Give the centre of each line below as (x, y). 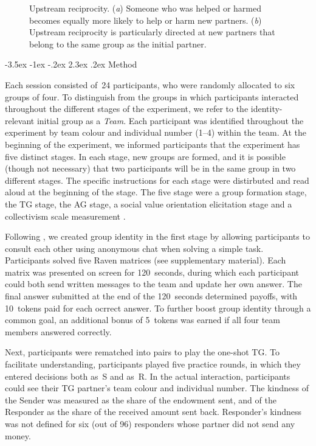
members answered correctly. (58, 331)
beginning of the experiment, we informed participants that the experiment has (153, 144)
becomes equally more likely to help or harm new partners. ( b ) (146, 20)
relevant (20, 120)
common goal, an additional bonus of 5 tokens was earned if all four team (143, 320)
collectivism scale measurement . (65, 216)
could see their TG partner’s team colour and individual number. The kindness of (157, 388)
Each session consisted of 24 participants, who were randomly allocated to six (150, 84)
